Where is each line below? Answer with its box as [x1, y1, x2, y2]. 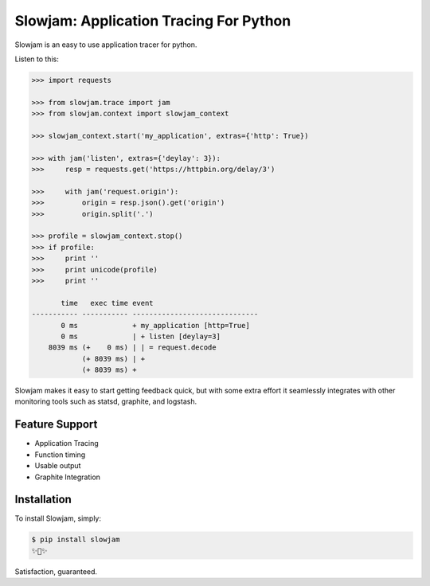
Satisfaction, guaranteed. [14, 566, 98, 576]
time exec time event [61, 299, 154, 307]
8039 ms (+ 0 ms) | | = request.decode [48, 343, 217, 352]
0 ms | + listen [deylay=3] [61, 331, 221, 341]
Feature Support [14, 418, 98, 432]
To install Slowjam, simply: [14, 514, 101, 523]
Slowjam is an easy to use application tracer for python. [14, 40, 197, 49]
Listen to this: [14, 54, 59, 64]
